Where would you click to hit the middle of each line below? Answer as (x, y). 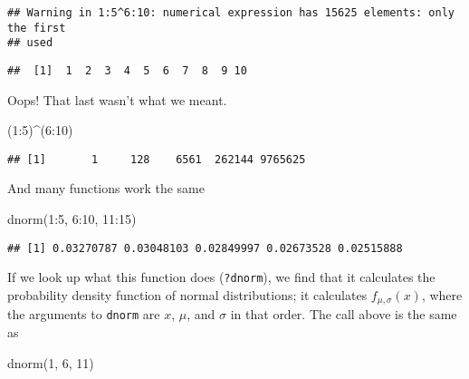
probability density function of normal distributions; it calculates (187, 294)
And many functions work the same (106, 188)
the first (37, 28)
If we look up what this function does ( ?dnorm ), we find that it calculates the (221, 277)
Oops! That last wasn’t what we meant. (117, 99)
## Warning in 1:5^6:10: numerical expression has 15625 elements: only (231, 13)
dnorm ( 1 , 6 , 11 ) (51, 362)
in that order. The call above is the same (344, 314)
